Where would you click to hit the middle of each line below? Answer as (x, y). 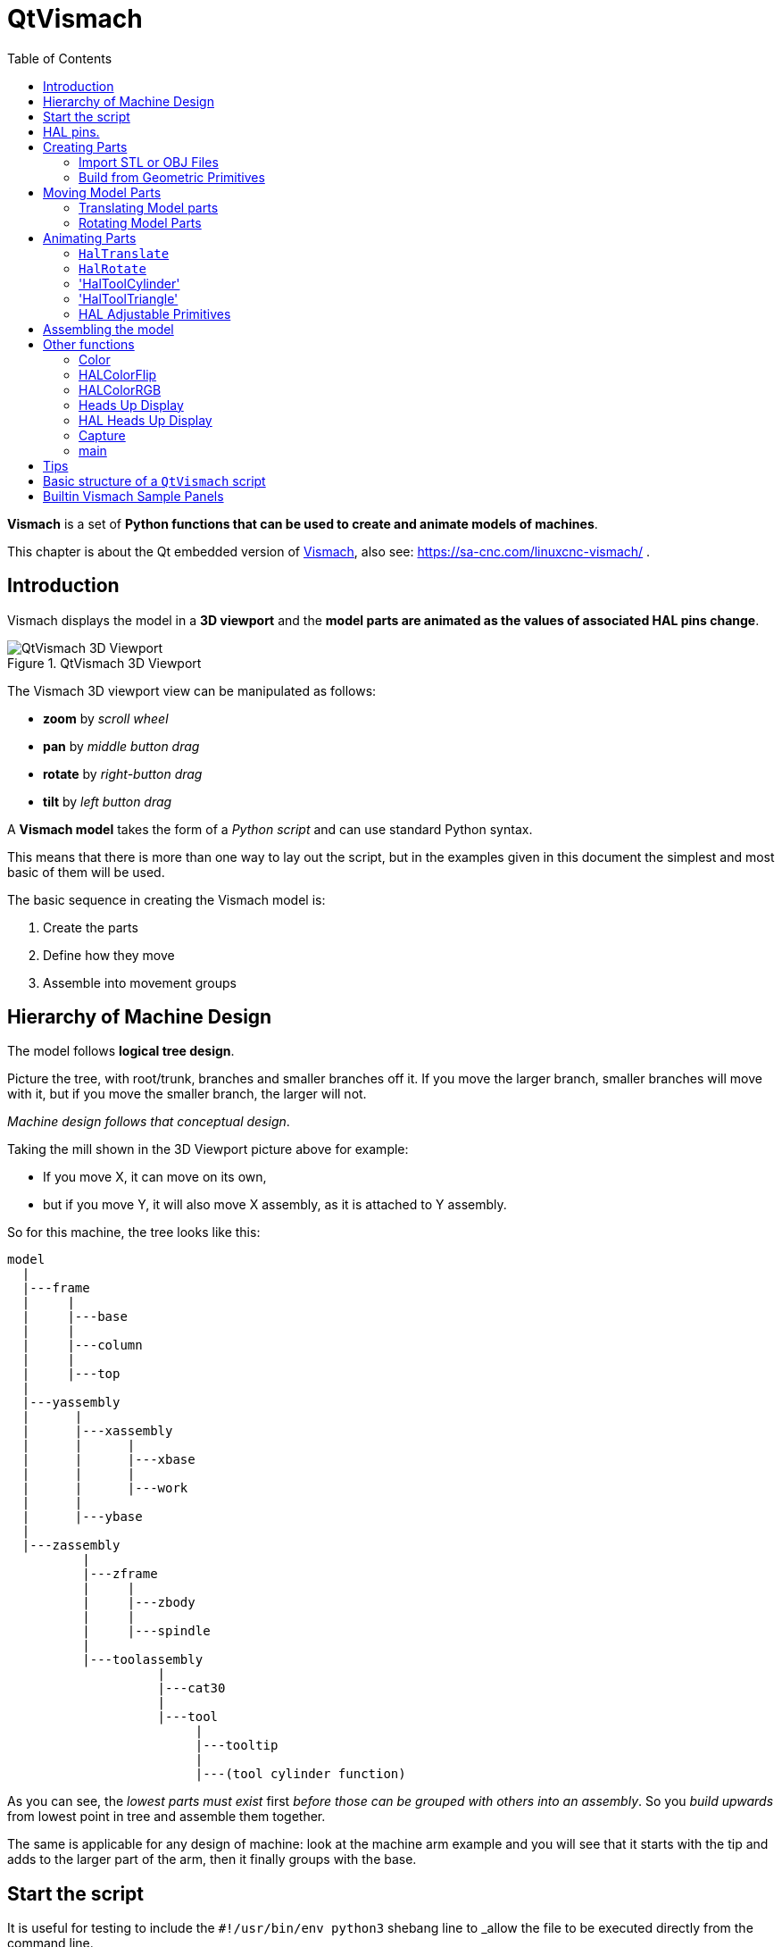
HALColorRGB (120, 389)
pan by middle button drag (121, 746)
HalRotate (112, 268)
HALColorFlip (118, 374)
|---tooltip (237, 1746)
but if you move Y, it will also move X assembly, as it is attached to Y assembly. (275, 1205)
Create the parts (91, 927)
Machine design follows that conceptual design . (149, 1122)
